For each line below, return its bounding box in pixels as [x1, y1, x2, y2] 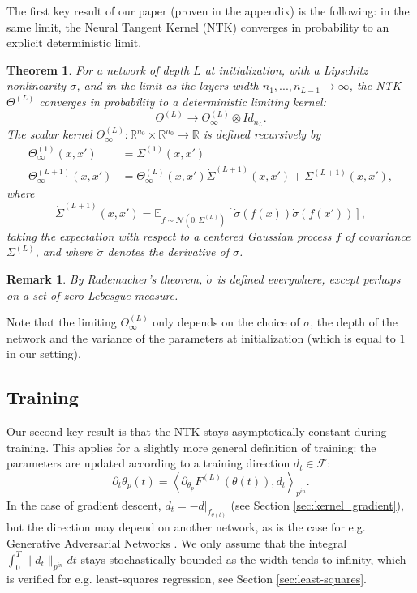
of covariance [345, 227, 411, 244]
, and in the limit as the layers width [76, 77, 259, 94]
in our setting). [6, 345, 81, 362]
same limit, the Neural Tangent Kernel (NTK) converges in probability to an [6, 18, 389, 35]
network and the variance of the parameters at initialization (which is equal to [6, 329, 396, 346]
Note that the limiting [6, 314, 117, 331]
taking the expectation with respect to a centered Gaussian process [6, 227, 332, 244]
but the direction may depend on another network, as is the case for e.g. [6, 518, 366, 535]
